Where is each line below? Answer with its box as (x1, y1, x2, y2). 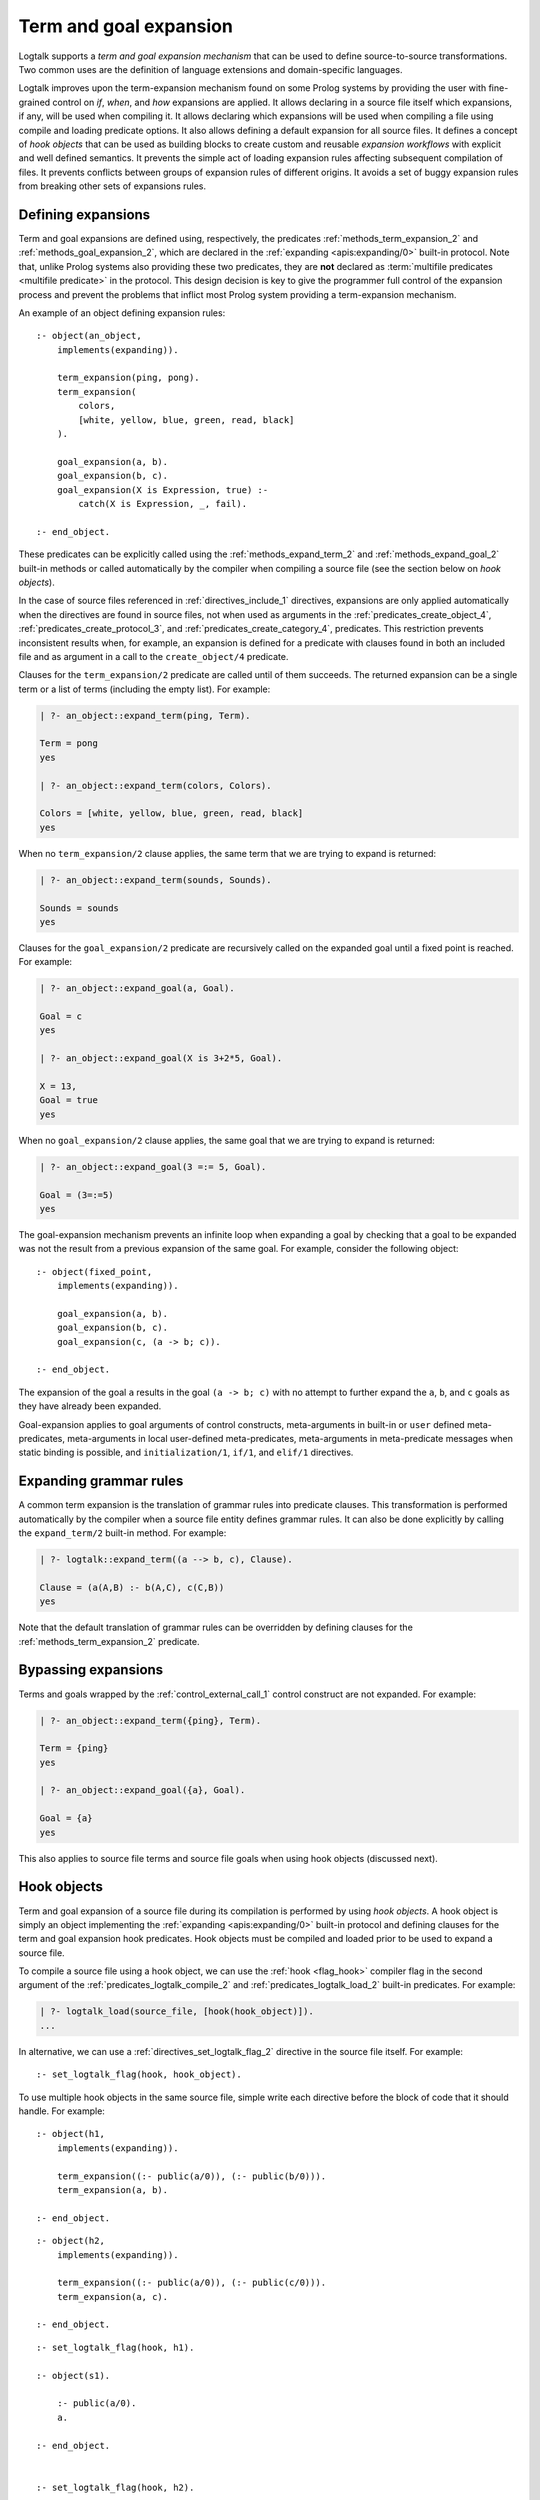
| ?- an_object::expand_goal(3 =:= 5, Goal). (39, 1161, 267, 1172)
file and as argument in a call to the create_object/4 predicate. (18, 650, 289, 662)
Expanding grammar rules (18, 1473, 184, 1490)
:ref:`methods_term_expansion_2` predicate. (18, 1635, 200, 1647)
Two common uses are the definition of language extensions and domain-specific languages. (18, 63, 404, 75)
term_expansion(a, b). (56, 2184, 169, 2195)
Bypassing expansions (18, 1661, 164, 1679)
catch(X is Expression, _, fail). (78, 498, 248, 509)
